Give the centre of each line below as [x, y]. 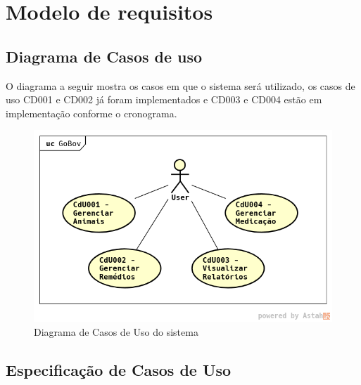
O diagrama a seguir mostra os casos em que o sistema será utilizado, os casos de [180, 85]
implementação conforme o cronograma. [91, 113]
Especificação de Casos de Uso [119, 369]
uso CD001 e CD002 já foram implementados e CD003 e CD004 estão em [164, 99]
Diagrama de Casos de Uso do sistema [116, 331]
